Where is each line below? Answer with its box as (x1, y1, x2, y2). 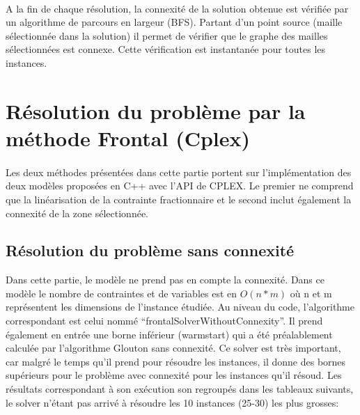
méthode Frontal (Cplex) (6, 123, 251, 152)
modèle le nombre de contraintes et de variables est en (6, 285, 237, 300)
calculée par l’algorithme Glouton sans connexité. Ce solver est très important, (6, 340, 341, 355)
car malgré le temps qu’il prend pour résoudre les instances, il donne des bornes (6, 354, 346, 368)
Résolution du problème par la (6, 96, 306, 125)
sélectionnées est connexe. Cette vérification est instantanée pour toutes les (6, 42, 326, 56)
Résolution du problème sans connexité (6, 240, 295, 261)
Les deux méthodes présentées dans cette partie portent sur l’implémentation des (6, 164, 352, 179)
